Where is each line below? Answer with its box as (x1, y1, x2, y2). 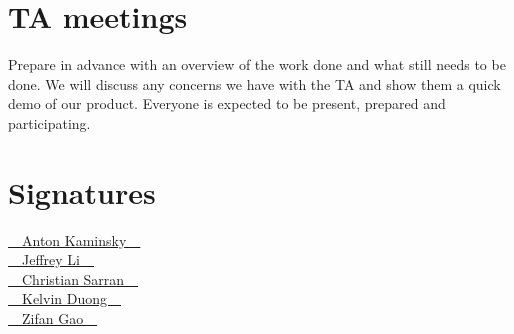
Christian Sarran (21, 268, 125, 289)
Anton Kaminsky (21, 229, 127, 250)
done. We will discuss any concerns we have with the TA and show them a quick (8, 73, 501, 94)
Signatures (8, 171, 156, 212)
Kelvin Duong (21, 288, 107, 309)
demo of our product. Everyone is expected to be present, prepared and (8, 93, 446, 114)
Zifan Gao (21, 308, 84, 328)
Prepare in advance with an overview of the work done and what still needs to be (8, 54, 506, 75)
